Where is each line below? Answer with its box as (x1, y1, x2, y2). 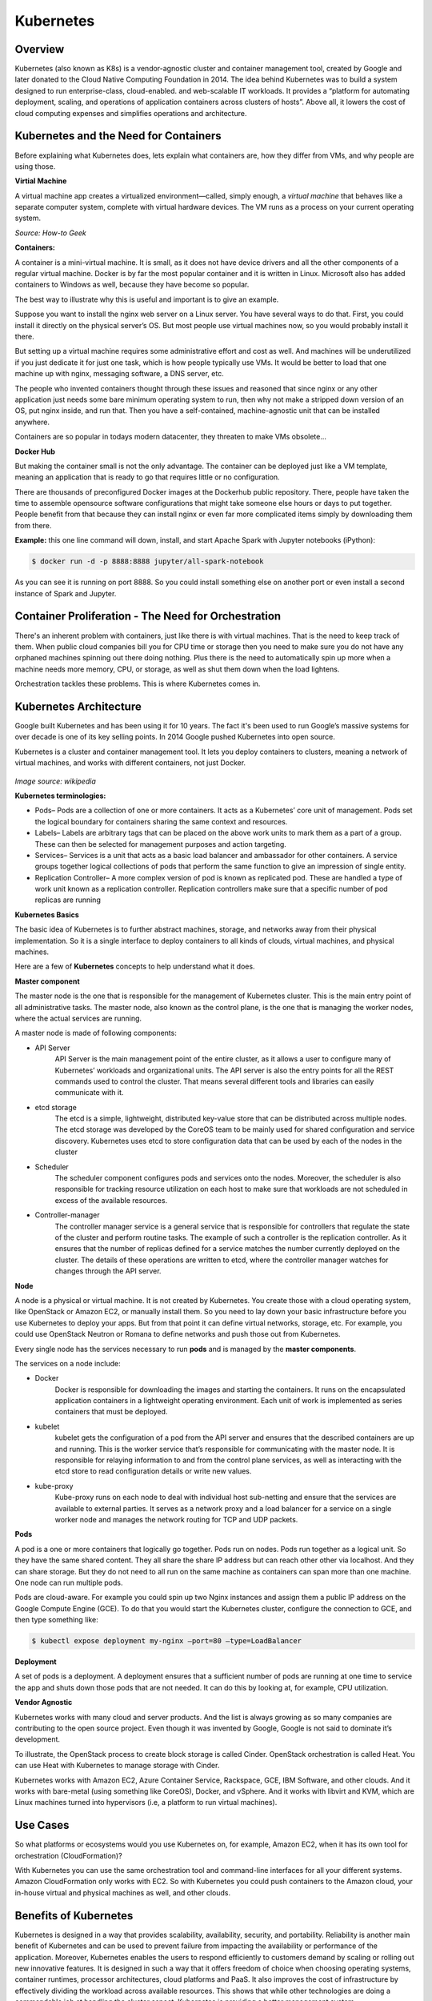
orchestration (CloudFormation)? (14, 1851, 123, 1860)
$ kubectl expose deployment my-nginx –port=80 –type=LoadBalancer (31, 1637, 302, 1646)
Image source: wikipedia (14, 776, 96, 786)
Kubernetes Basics (14, 909, 79, 920)
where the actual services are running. (14, 1013, 142, 1023)
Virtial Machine (14, 176, 67, 186)
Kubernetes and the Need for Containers (14, 129, 222, 143)
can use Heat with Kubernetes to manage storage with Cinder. (14, 1761, 220, 1770)
